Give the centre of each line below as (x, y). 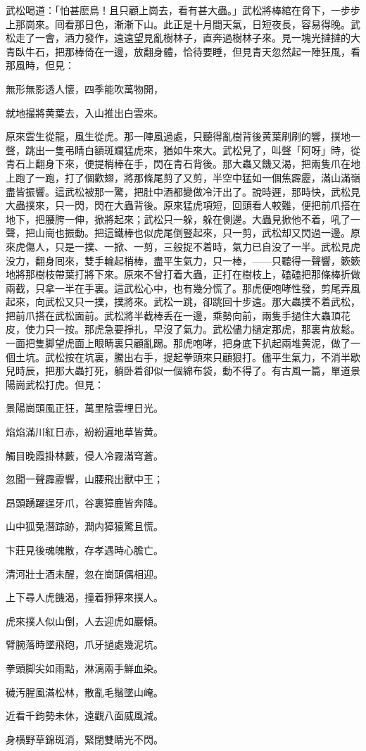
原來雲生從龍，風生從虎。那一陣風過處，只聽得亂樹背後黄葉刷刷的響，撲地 (178, 136)
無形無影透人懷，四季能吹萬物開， (84, 88)
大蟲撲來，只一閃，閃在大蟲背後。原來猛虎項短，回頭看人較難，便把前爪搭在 (183, 205)
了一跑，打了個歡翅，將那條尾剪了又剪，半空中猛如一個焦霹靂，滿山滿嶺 (193, 177)
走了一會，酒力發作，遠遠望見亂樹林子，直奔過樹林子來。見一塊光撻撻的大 (188, 38)
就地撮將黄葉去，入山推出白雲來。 (84, 112)
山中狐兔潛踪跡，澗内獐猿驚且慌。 (84, 526)
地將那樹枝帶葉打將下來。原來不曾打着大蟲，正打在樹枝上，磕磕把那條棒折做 (183, 274)
